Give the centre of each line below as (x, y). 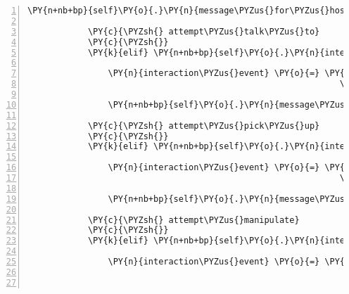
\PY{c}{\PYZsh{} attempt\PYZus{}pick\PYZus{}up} (204, 126)
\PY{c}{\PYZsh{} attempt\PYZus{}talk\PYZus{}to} (204, 31)
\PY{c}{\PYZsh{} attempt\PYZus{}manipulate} (193, 220)
